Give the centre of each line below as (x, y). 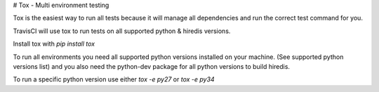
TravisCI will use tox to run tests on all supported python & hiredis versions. (122, 31)
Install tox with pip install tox (54, 44)
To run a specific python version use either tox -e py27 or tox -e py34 (114, 79)
